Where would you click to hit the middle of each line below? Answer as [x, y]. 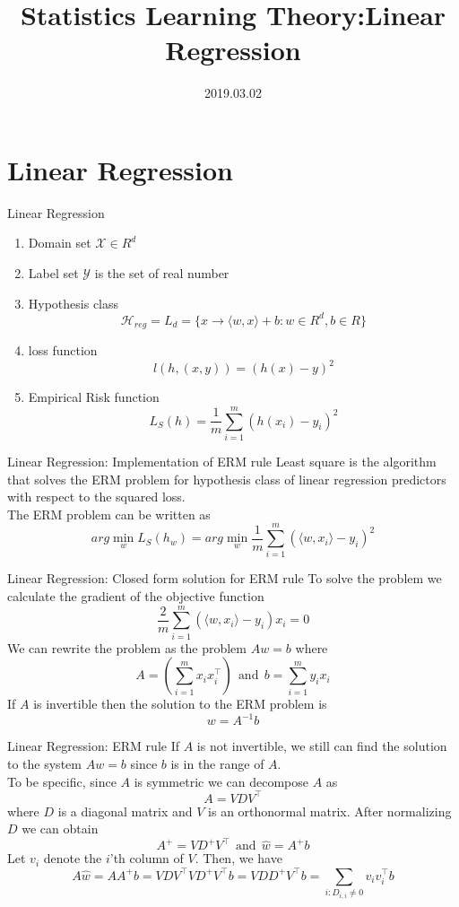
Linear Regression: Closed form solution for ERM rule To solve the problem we [225, 578]
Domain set [60, 243]
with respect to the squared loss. [96, 497]
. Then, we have [238, 858]
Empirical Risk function [94, 397]
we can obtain [60, 829]
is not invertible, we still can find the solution [322, 746]
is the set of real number [162, 273]
